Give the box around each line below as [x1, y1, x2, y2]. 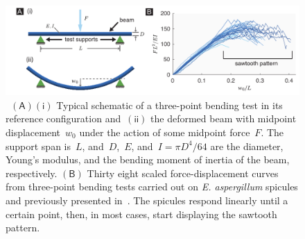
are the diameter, [210, 138, 284, 153]
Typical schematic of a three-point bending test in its [56, 97, 283, 112]
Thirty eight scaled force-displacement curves [87, 165, 279, 180]
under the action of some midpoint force [79, 124, 250, 139]
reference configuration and [6, 111, 121, 126]
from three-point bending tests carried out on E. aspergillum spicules [6, 179, 298, 194]
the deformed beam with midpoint [150, 111, 297, 126]
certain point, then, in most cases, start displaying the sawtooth [6, 206, 277, 221]
